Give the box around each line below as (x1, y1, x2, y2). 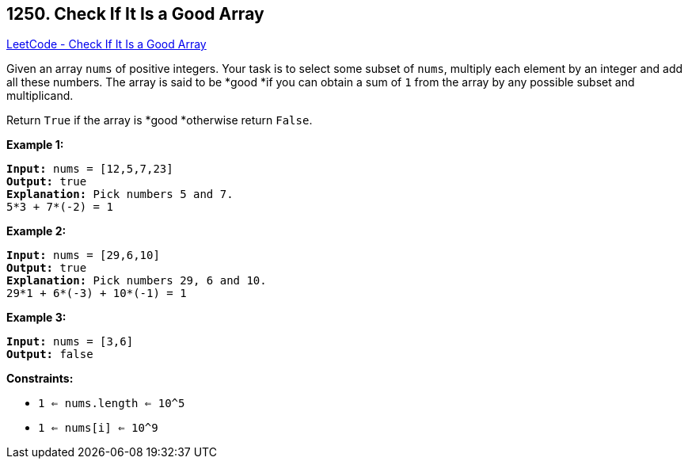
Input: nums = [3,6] (6, 335, 134, 349)
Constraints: (6, 372, 74, 386)
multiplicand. (6, 89, 74, 103)
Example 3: (6, 311, 67, 325)
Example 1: (6, 138, 64, 152)
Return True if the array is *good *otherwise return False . (6, 113, 313, 128)
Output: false (6, 348, 93, 361)
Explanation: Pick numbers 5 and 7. (6, 188, 234, 201)
